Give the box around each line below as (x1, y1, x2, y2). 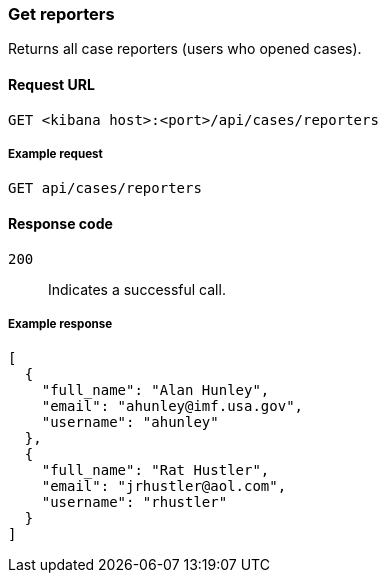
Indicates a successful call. (48, 280, 226, 298)
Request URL (8, 75, 95, 93)
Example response (8, 316, 113, 331)
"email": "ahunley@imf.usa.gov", (41, 398, 304, 415)
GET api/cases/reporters (8, 180, 202, 197)
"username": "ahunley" (41, 414, 219, 431)
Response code (8, 214, 113, 232)
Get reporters (8, 4, 115, 24)
